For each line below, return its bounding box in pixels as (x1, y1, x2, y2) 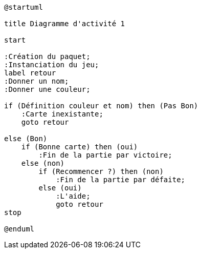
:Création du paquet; (4, 52, 91, 61)
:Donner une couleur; (4, 85, 91, 93)
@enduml (4, 225, 35, 233)
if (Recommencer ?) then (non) (38, 167, 164, 176)
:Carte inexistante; (21, 110, 103, 118)
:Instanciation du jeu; (4, 61, 99, 69)
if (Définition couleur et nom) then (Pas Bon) (4, 102, 198, 110)
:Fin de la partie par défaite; (56, 176, 186, 184)
